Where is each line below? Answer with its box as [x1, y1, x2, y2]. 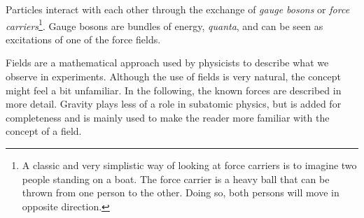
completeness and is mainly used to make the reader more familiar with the [6, 110, 330, 124]
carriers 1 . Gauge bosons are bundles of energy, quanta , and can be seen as [6, 16, 323, 33]
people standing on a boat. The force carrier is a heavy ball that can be [22, 171, 330, 186]
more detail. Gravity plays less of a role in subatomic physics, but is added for [6, 96, 342, 111]
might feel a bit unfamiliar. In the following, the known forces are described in [6, 82, 342, 97]
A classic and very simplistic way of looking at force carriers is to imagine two [22, 158, 357, 172]
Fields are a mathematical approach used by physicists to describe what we [6, 55, 329, 70]
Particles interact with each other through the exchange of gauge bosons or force [6, 2, 350, 16]
